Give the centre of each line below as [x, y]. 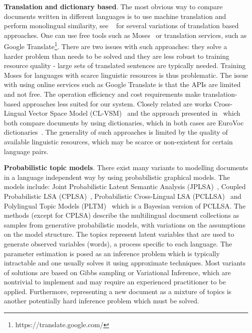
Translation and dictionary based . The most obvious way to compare [113, 6]
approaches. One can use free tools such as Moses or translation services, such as [125, 35]
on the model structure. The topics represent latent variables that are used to [119, 234]
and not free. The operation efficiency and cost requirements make [102, 94]
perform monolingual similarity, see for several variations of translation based [121, 26]
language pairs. [26, 151]
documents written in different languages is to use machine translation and [115, 16]
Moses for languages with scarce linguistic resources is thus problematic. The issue [126, 75]
